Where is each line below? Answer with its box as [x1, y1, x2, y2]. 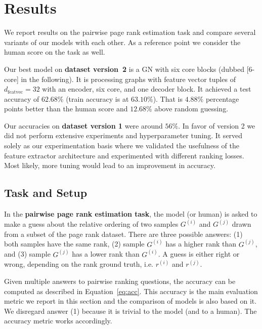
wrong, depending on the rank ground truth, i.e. [4, 259, 154, 269]
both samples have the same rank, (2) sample [4, 238, 145, 249]
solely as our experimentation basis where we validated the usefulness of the [4, 140, 239, 151]
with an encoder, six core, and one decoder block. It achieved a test [42, 84, 251, 94]
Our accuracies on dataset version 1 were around [4, 120, 163, 131]
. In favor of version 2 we [178, 120, 255, 131]
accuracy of [4, 93, 39, 104]
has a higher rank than [165, 238, 237, 249]
